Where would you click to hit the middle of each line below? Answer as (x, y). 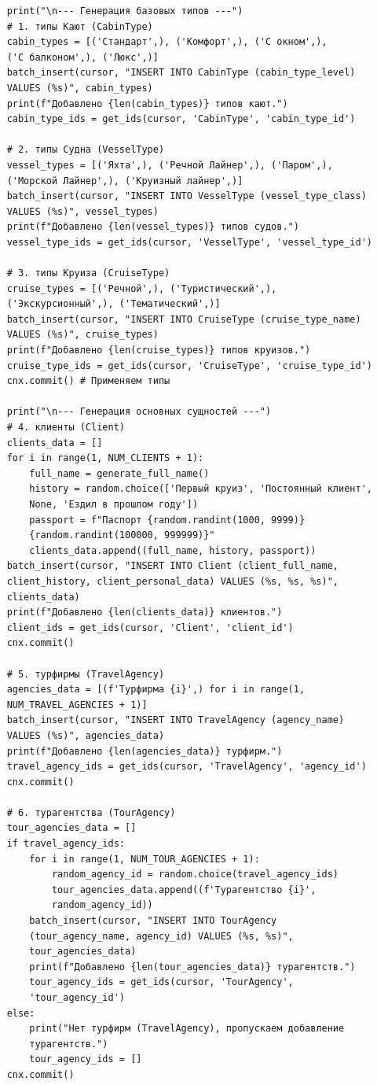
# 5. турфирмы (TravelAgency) (86, 674)
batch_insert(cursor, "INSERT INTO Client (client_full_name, (173, 566)
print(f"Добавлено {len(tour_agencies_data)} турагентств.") (192, 967)
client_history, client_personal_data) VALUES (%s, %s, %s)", (173, 581)
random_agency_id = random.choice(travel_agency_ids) (195, 875)
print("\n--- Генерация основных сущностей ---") (139, 412)
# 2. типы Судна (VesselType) (86, 150)
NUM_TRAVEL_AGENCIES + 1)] (77, 705)
